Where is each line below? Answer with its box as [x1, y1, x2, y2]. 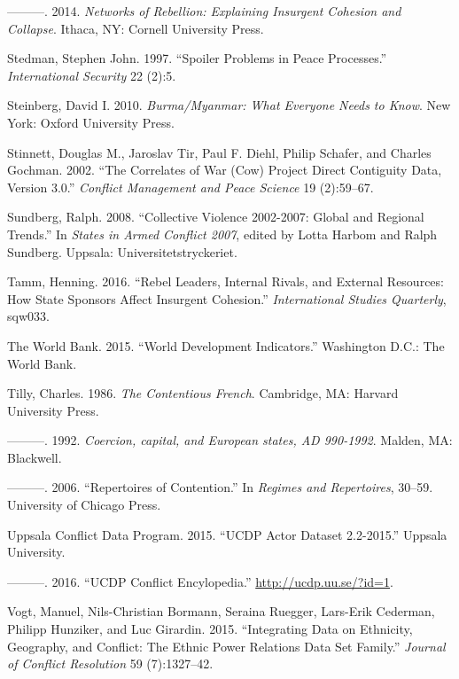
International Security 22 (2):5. [7, 66, 176, 84]
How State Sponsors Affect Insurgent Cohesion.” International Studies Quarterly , [7, 289, 447, 308]
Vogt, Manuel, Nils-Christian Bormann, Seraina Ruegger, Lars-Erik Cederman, [7, 602, 435, 620]
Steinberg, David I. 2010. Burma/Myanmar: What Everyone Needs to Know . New [7, 96, 451, 114]
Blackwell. [7, 448, 62, 466]
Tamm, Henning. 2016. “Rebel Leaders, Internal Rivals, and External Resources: [7, 272, 444, 291]
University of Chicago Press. [7, 496, 161, 514]
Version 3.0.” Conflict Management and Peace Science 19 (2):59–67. [7, 177, 374, 196]
